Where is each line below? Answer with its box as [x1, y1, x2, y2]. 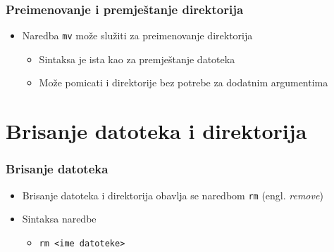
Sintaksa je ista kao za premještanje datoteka [39, 51, 235, 66]
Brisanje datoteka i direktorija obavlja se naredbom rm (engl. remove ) [22, 187, 323, 202]
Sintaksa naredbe [22, 211, 97, 226]
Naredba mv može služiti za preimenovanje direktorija [22, 28, 253, 43]
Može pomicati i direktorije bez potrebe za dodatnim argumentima [39, 75, 328, 90]
